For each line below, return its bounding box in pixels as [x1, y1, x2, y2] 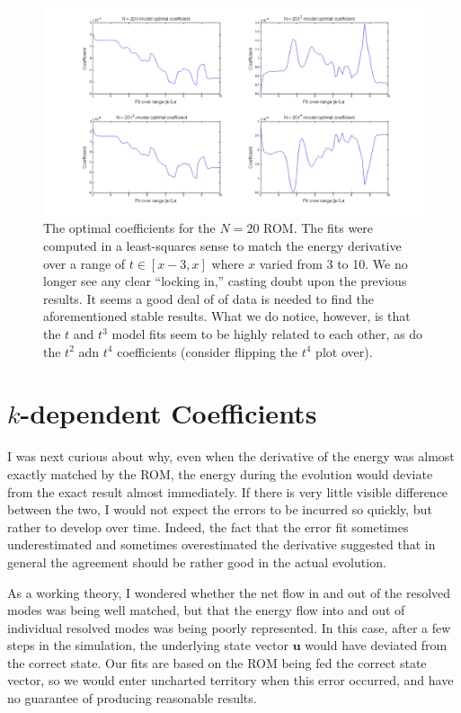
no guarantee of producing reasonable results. [7, 689, 257, 708]
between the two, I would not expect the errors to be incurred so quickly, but [7, 500, 432, 519]
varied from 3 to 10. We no [259, 254, 408, 272]
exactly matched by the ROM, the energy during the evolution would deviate [7, 464, 433, 483]
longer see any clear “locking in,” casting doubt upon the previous [43, 272, 407, 290]
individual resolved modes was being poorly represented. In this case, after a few [7, 618, 451, 637]
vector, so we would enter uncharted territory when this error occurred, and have [7, 671, 454, 690]
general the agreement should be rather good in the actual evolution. [7, 552, 386, 571]
